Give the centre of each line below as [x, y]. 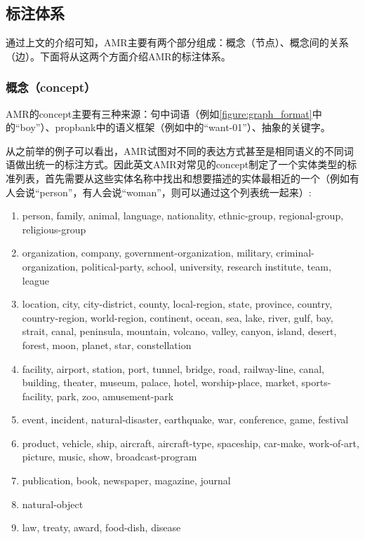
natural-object [53, 504]
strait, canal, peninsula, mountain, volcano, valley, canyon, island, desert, [179, 331]
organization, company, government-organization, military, [147, 253]
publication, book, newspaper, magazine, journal [126, 480]
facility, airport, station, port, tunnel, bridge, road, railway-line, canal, [173, 368]
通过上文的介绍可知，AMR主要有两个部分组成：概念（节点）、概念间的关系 [177, 42]
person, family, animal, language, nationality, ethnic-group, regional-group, [183, 216]
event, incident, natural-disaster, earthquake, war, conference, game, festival [185, 419]
